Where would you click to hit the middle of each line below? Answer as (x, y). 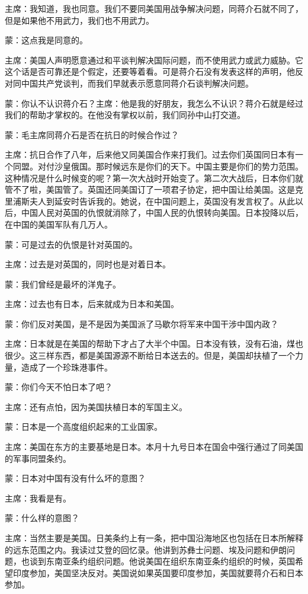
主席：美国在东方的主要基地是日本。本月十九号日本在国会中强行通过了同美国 (154, 447)
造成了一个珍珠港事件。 (67, 367)
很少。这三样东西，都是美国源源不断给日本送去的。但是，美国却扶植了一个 (150, 355)
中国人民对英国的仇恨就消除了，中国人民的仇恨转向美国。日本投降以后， (162, 213)
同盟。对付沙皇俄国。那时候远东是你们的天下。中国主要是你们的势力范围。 (158, 166)
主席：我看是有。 (38, 498)
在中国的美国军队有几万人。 (59, 224)
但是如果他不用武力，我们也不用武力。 (79, 20)
